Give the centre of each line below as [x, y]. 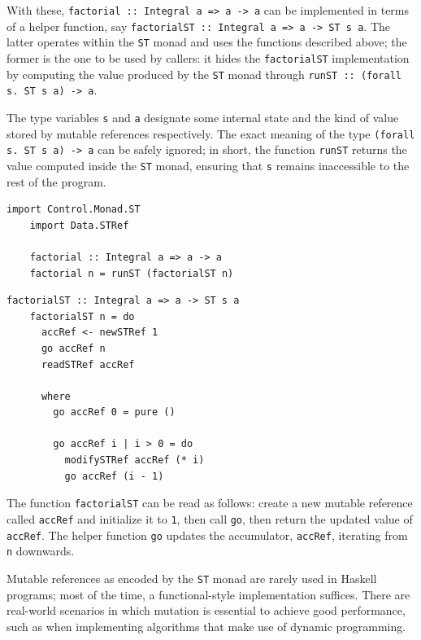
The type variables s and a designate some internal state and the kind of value [203, 117]
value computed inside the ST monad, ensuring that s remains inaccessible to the [208, 165]
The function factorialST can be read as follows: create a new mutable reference [210, 503]
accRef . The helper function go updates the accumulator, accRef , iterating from [207, 535]
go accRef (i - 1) [114, 476]
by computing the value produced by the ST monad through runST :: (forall [204, 74]
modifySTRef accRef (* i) [135, 460]
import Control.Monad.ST [74, 210]
